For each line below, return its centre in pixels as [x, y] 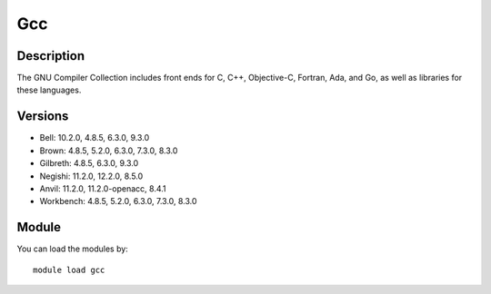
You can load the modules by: [73, 249]
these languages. [49, 90]
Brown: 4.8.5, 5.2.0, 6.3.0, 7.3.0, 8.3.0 [109, 151]
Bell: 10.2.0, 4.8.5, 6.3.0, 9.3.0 [95, 138]
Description [51, 56]
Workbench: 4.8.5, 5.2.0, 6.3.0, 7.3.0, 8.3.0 [118, 201]
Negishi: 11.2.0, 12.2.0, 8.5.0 [91, 176]
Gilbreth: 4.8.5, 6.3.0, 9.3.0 [89, 163]
